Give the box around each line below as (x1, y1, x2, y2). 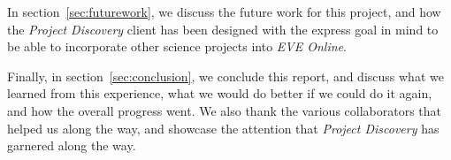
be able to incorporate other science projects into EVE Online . (7, 37, 347, 56)
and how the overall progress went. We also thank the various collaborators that (7, 101, 442, 119)
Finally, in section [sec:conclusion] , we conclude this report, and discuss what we (7, 66, 444, 85)
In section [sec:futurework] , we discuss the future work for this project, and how (7, 3, 441, 20)
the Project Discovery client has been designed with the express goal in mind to (7, 19, 439, 38)
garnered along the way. (7, 136, 136, 155)
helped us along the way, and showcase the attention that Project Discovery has (7, 118, 440, 137)
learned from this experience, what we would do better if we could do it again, (7, 84, 432, 103)
